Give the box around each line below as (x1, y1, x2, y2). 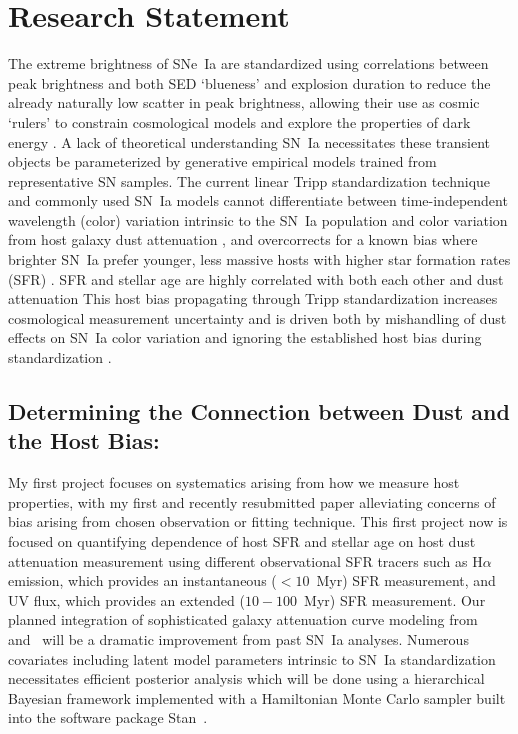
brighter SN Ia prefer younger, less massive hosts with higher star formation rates (8, 249, 511, 270)
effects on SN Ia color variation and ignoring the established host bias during (8, 327, 482, 348)
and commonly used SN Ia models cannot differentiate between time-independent (8, 190, 508, 211)
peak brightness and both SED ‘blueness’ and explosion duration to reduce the (8, 72, 491, 93)
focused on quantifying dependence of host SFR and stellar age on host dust (8, 531, 476, 551)
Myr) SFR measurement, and (316, 570, 496, 591)
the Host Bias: (8, 425, 160, 456)
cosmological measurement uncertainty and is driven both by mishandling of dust (8, 307, 507, 328)
